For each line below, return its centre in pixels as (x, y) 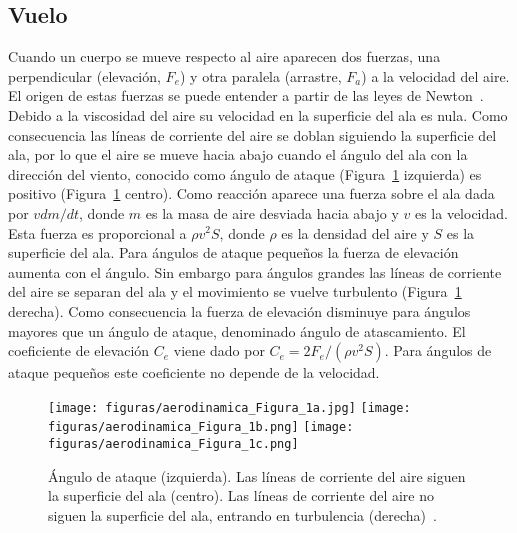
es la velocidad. (461, 212)
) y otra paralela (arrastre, (260, 75)
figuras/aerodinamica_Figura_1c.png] (173, 444)
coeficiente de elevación (79, 350)
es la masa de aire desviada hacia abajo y (272, 212)
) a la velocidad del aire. (435, 75)
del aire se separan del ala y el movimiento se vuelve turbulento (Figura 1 (235, 291)
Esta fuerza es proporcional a (97, 232)
